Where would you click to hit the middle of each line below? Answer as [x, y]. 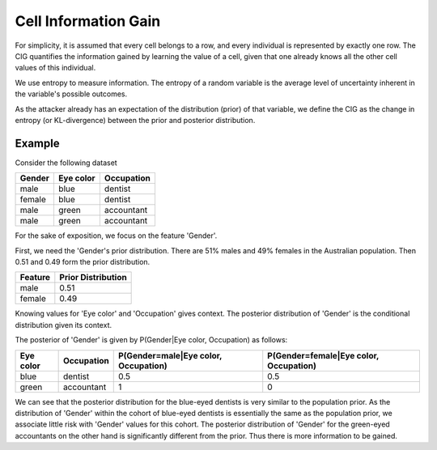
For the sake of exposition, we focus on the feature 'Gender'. [116, 236]
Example [37, 143]
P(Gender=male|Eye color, [170, 355]
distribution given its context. [64, 325]
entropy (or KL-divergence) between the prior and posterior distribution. [135, 120]
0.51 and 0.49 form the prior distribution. [83, 261]
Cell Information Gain [88, 21]
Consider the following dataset [66, 163]
